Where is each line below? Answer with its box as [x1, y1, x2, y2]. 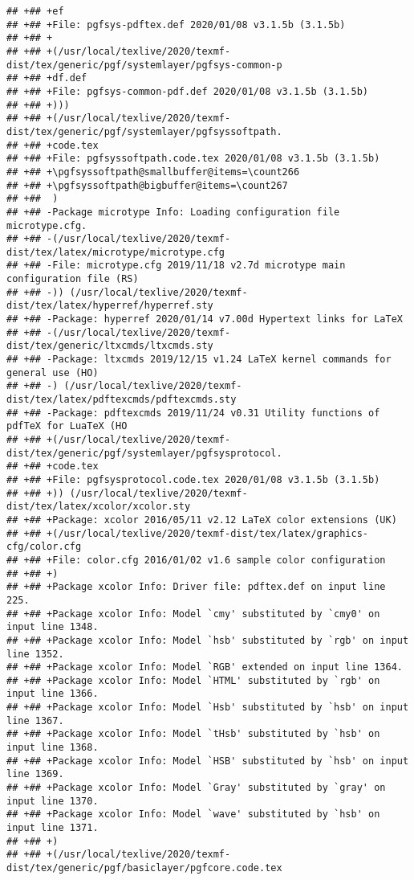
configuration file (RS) [6, 273, 139, 285]
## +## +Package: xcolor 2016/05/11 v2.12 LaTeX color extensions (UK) [6, 514, 397, 526]
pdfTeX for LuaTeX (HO [6, 420, 128, 432]
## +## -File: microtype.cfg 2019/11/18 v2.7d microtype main [6, 260, 346, 272]
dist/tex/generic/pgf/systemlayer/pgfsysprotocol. [6, 447, 282, 459]
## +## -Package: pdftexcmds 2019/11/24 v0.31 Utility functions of [6, 407, 380, 419]
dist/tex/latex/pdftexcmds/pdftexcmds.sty [6, 394, 237, 406]
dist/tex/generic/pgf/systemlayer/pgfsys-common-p [6, 59, 282, 71]
